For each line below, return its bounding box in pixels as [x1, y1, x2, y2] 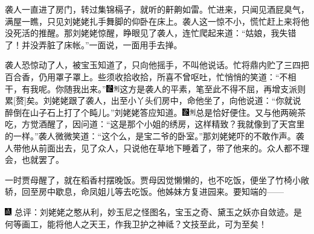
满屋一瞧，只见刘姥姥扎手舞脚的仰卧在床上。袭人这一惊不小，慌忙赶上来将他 [5, 14, 309, 27]
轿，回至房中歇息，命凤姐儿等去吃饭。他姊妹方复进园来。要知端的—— [5, 185, 284, 198]
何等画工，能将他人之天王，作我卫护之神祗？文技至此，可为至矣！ [5, 217, 267, 230]
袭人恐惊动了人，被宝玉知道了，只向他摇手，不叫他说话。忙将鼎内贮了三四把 [5, 58, 309, 71]
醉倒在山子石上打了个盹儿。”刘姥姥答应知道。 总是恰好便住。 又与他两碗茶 [5, 106, 306, 118]
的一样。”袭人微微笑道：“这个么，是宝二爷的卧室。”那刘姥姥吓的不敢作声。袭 [5, 129, 304, 142]
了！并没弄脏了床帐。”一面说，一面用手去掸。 [5, 38, 182, 51]
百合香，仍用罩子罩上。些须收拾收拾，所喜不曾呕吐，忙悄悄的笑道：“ [5, 70, 280, 83]
